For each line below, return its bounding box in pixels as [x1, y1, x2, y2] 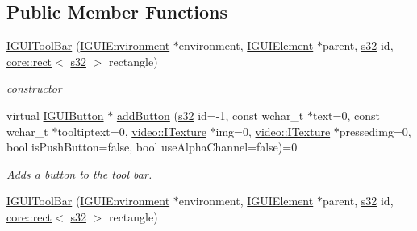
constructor [6, 80, 62, 97]
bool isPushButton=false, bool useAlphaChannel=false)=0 [6, 138, 298, 155]
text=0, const [312, 106, 380, 123]
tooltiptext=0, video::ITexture [57, 122, 206, 139]
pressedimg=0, [339, 122, 411, 139]
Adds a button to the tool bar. [6, 165, 152, 182]
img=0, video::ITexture [215, 122, 331, 139]
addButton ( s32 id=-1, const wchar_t [116, 106, 304, 123]
